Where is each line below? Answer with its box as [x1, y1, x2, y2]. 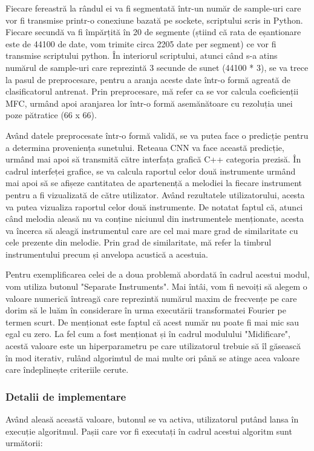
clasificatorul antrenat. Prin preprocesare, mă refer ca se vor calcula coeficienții [5, 85, 299, 98]
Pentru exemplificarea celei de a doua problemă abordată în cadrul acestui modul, [5, 268, 310, 281]
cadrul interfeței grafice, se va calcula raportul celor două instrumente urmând [5, 164, 296, 177]
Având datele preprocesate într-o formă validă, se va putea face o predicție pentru [5, 129, 309, 141]
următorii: [5, 436, 43, 449]
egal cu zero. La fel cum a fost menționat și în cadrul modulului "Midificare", [5, 327, 291, 340]
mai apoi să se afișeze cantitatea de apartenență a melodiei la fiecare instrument [5, 176, 302, 189]
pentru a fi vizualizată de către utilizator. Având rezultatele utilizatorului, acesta [5, 188, 305, 201]
